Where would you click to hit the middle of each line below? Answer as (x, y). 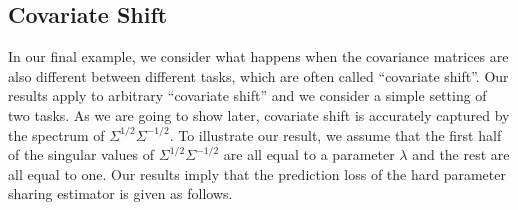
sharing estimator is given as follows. (120, 193)
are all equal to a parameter (309, 154)
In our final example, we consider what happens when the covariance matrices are (258, 56)
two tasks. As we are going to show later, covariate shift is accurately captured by (259, 114)
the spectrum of (56, 134)
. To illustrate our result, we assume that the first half (335, 134)
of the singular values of (81, 154)
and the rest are (461, 154)
